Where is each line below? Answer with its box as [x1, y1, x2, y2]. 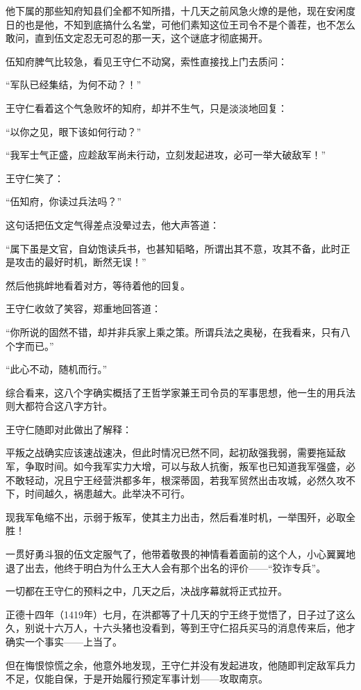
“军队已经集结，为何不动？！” [6, 77, 142, 92]
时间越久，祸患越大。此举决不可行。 [24, 486, 190, 501]
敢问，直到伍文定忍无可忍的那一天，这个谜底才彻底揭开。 [6, 31, 268, 45]
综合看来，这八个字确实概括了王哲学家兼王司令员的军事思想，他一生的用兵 [6, 385, 346, 399]
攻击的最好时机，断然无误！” [15, 255, 146, 269]
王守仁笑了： [6, 170, 64, 185]
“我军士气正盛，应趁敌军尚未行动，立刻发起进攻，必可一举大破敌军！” [6, 147, 326, 162]
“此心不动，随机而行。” [6, 362, 108, 376]
